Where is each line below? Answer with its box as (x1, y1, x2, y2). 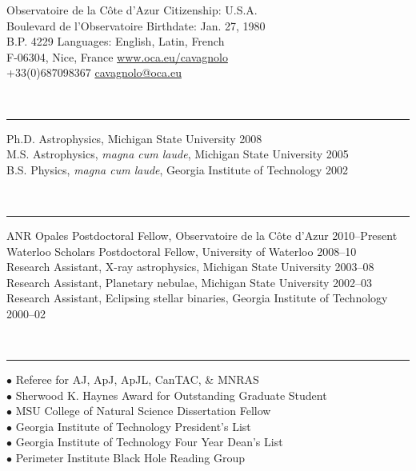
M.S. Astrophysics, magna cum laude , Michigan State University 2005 (6, 146, 349, 162)
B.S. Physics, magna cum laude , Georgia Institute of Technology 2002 (6, 161, 349, 178)
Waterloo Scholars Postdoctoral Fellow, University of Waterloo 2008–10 (6, 242, 357, 259)
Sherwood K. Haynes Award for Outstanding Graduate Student (15, 386, 327, 403)
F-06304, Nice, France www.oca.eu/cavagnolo (6, 48, 228, 65)
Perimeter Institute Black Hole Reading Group (15, 449, 245, 466)
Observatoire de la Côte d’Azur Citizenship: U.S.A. (6, 2, 258, 18)
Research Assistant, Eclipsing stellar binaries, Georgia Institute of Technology (6, 289, 388, 306)
